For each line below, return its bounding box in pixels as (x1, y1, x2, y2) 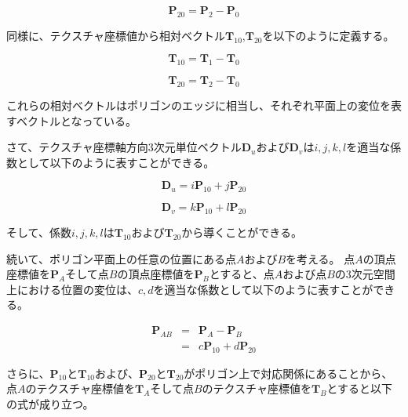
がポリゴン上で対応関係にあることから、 (184, 364, 393, 381)
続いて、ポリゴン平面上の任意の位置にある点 (6, 250, 236, 267)
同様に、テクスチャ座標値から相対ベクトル (6, 27, 226, 43)
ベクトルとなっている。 (16, 112, 137, 129)
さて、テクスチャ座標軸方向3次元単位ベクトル (6, 139, 242, 155)
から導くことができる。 (181, 223, 302, 240)
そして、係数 (6, 223, 71, 240)
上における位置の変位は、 (6, 281, 138, 297)
